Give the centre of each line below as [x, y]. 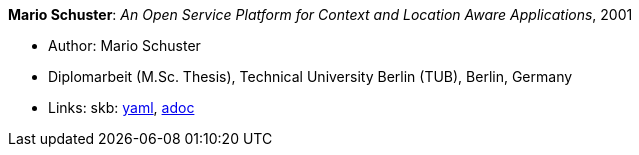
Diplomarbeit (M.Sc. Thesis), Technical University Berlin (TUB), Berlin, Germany [310, 76]
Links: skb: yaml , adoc [121, 107]
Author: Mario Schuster [124, 45]
